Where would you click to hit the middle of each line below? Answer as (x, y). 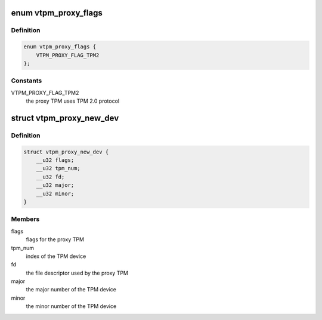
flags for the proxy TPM (55, 239)
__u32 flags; (55, 160)
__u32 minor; (55, 193)
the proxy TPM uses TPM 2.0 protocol (72, 101)
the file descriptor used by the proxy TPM (77, 273)
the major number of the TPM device (71, 290)
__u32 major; (55, 185)
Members (25, 219)
